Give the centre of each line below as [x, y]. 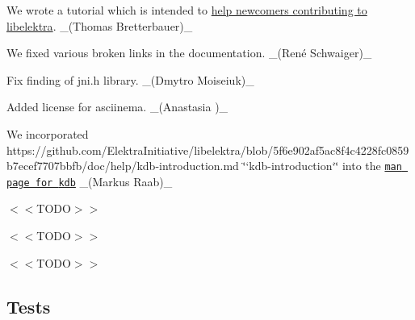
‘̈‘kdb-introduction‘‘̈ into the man [322, 166]
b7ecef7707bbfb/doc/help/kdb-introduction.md [123, 166]
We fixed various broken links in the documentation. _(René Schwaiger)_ [189, 53]
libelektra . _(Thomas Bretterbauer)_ [100, 25]
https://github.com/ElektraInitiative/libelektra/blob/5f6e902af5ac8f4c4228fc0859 [208, 150]
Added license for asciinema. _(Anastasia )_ [117, 107]
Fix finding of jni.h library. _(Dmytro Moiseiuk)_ [130, 79]
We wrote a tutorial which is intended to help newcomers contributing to [187, 10]
